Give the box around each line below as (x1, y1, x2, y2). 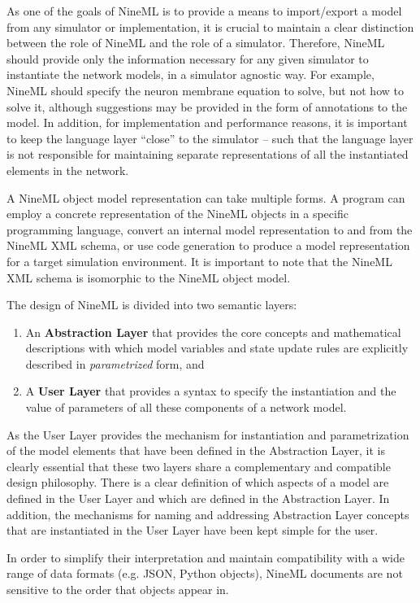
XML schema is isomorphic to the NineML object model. (6, 269, 291, 286)
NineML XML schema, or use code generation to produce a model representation (6, 237, 410, 254)
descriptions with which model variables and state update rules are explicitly (25, 339, 409, 356)
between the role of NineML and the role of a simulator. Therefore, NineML (6, 34, 385, 51)
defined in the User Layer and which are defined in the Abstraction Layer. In (6, 490, 390, 507)
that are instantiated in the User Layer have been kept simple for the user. (6, 522, 379, 539)
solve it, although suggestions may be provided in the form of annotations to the (6, 98, 408, 115)
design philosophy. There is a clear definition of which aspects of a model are (6, 474, 389, 491)
